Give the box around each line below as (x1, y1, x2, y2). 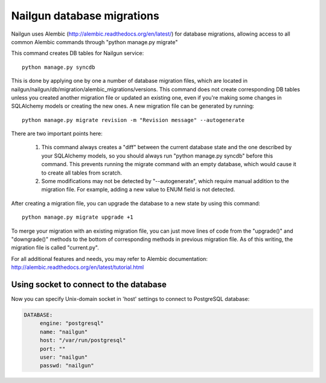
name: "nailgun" (39, 328, 88, 335)
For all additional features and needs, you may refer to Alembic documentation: (11, 255, 208, 262)
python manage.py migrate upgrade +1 (22, 214, 134, 220)
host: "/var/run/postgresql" (39, 337, 126, 344)
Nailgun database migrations (11, 9, 159, 22)
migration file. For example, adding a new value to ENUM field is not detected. (41, 186, 235, 193)
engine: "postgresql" (39, 320, 104, 327)
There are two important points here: (11, 130, 103, 137)
